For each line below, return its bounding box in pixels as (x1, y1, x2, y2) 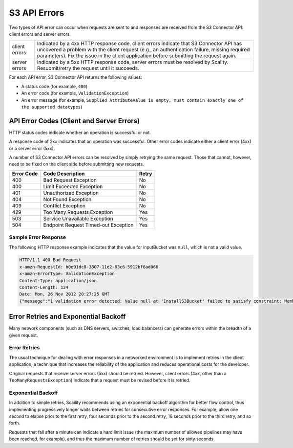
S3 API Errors (9, 7, 64, 18)
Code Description (43, 170, 85, 177)
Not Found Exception (43, 196, 92, 202)
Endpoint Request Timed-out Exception (43, 222, 134, 228)
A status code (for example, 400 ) (21, 83, 88, 89)
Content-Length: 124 (19, 285, 68, 291)
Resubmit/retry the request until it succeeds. (37, 65, 139, 72)
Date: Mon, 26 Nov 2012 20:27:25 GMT (19, 291, 110, 297)
